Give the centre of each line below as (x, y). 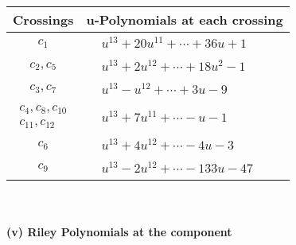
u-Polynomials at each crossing (185, 19)
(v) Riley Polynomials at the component (119, 232)
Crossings (43, 19)
